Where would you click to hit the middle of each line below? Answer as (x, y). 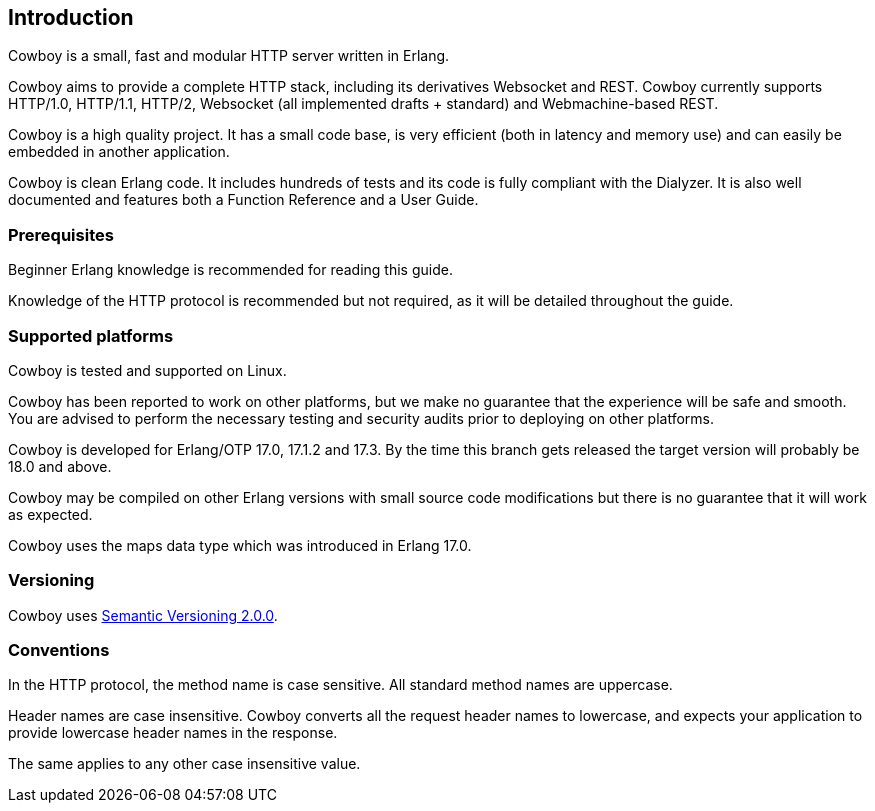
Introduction (71, 17)
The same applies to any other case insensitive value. (184, 764)
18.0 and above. (60, 466)
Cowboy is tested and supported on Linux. (147, 370)
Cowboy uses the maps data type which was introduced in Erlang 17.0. (240, 545)
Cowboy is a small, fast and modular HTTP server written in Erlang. (229, 56)
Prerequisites (61, 234)
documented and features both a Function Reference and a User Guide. (243, 200)
